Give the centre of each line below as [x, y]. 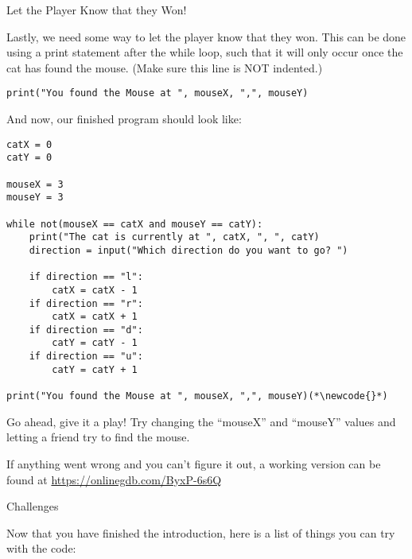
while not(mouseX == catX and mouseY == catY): [135, 224]
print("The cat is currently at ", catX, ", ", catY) [174, 237]
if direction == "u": [86, 357]
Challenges [33, 506]
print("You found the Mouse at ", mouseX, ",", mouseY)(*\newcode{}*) [197, 396]
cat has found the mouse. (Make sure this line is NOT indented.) [165, 67]
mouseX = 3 [35, 184]
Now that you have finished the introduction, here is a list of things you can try [201, 532]
